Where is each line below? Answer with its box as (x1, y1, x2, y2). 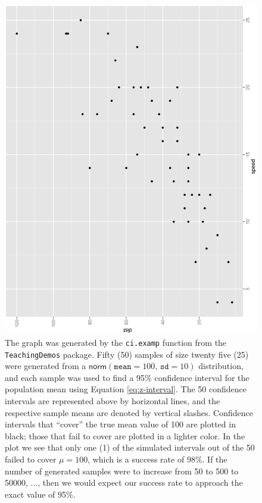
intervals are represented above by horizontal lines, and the (5, 394, 220, 407)
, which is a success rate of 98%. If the (88, 452, 227, 465)
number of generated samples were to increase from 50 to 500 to (5, 464, 239, 477)
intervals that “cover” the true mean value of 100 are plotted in (5, 418, 236, 430)
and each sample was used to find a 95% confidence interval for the (5, 371, 249, 383)
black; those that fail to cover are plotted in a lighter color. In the (5, 429, 245, 442)
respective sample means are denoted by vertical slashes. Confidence (5, 406, 254, 418)
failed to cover (5, 452, 57, 465)
